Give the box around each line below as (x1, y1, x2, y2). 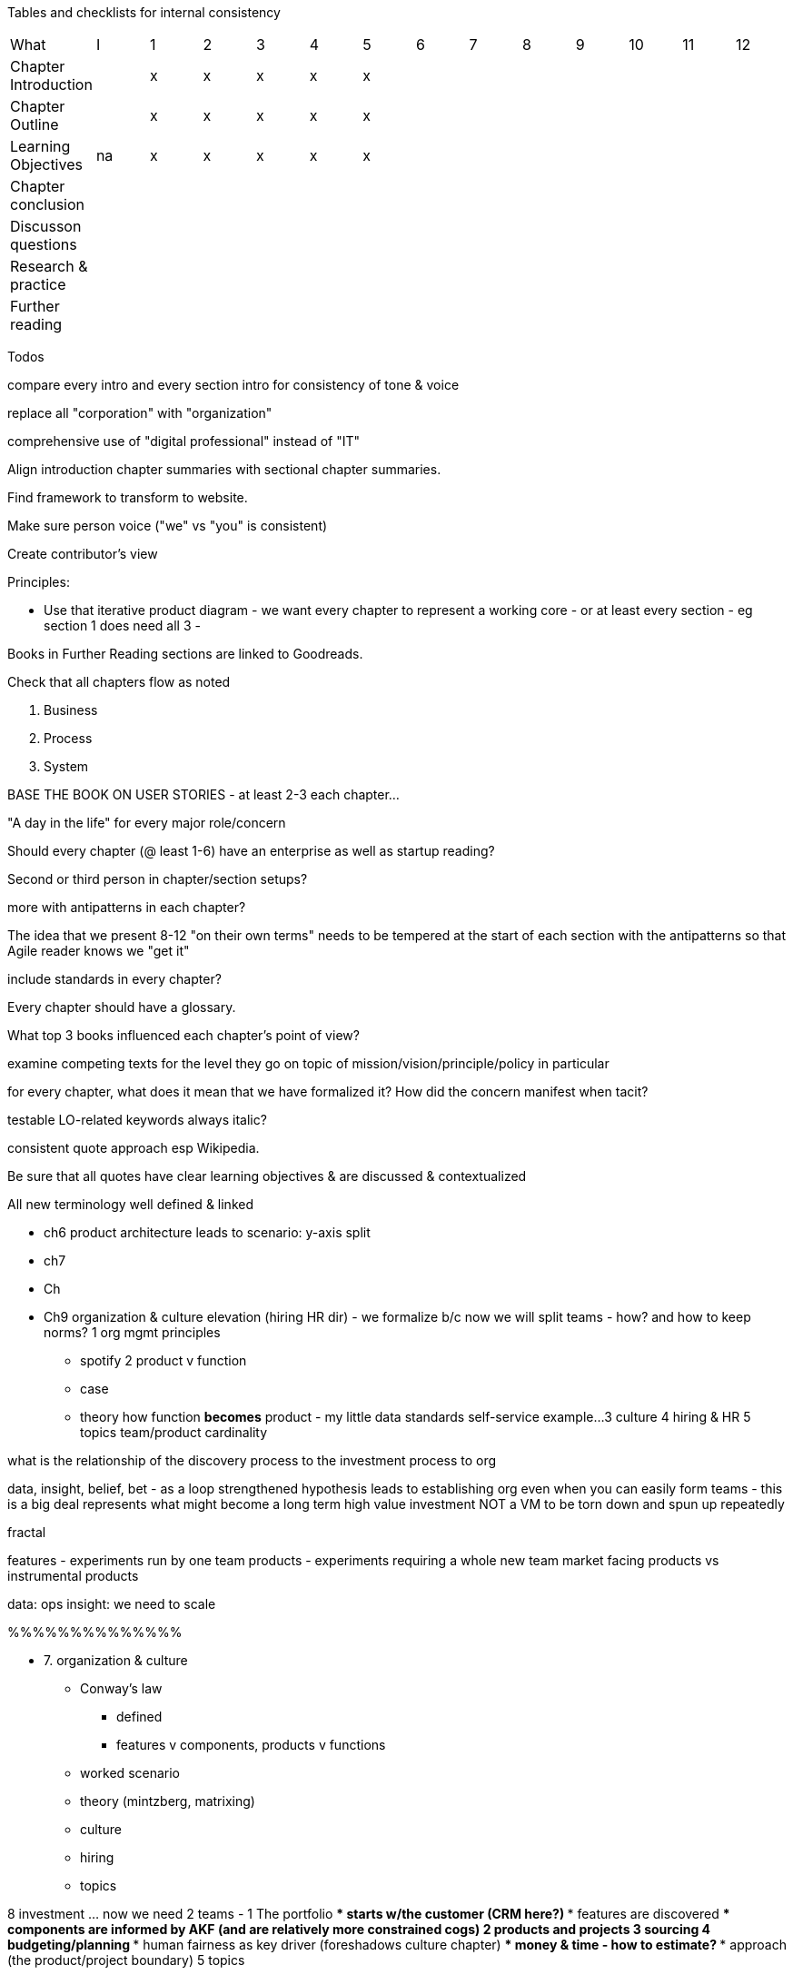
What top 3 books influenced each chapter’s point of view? (7, 1027, 360, 1043)
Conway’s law (80, 1681, 163, 1696)
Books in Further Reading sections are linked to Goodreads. (7, 646, 363, 661)
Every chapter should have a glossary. (7, 999, 236, 1015)
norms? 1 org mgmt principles (44, 1325, 221, 1340)
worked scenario (80, 1765, 181, 1781)
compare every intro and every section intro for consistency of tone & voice (7, 377, 460, 392)
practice (10, 275, 66, 293)
